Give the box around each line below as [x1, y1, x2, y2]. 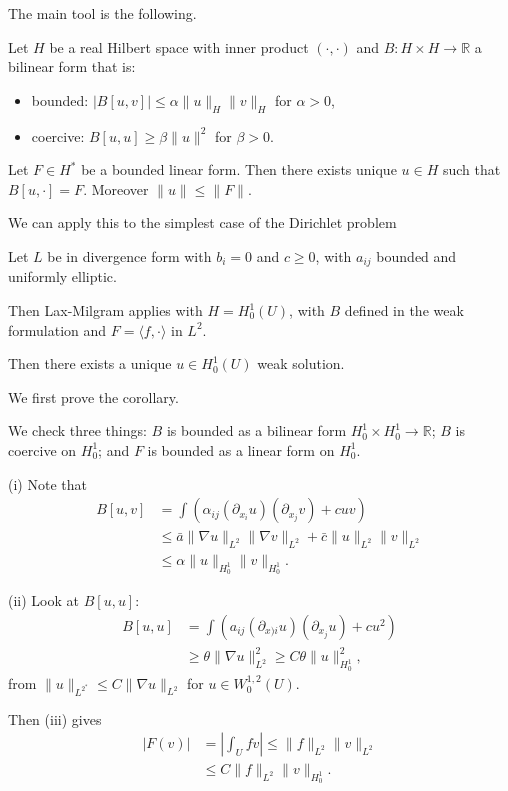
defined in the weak [344, 300, 464, 320]
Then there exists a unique [8, 353, 172, 374]
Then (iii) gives [8, 708, 102, 729]
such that [442, 159, 501, 180]
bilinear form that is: [8, 56, 136, 77]
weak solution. [257, 353, 345, 374]
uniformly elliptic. [8, 266, 117, 287]
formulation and [8, 319, 107, 340]
